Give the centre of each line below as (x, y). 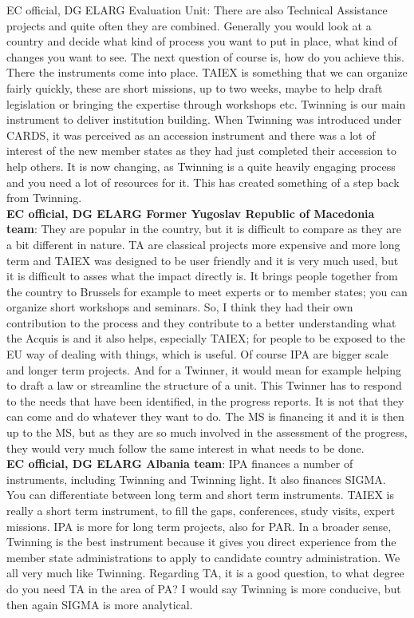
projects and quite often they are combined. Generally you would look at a (189, 25)
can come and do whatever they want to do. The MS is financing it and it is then (205, 416)
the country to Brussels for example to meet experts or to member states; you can (207, 291)
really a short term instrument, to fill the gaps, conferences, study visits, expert (201, 510)
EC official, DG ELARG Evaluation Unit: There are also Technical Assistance (197, 10)
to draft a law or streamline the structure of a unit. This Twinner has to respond (204, 385)
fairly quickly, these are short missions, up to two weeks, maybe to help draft (195, 87)
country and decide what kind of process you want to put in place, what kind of (202, 41)
